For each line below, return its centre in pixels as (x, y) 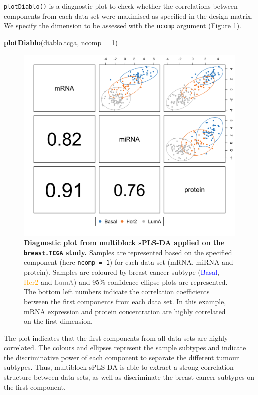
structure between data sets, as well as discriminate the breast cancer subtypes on (129, 377)
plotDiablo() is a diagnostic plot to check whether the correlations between (121, 6)
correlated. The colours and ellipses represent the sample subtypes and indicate (125, 347)
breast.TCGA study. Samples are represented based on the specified (128, 252)
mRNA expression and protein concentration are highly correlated (125, 311)
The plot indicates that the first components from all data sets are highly (116, 337)
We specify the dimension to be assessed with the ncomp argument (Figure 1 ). (123, 26)
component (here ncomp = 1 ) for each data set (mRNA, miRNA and (129, 262)
